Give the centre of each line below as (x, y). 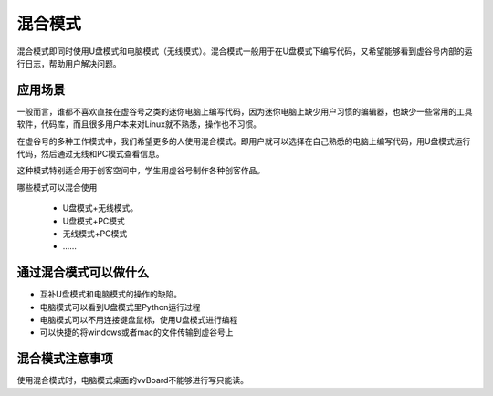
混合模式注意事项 (65, 359)
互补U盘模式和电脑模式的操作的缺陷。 (111, 294)
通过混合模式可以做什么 (83, 272)
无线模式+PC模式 (95, 234)
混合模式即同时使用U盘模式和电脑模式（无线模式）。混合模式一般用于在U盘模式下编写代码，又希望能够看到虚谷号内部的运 (245, 51)
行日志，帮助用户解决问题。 (69, 63)
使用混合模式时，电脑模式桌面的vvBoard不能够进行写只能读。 (132, 380)
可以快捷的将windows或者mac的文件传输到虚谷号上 (136, 332)
